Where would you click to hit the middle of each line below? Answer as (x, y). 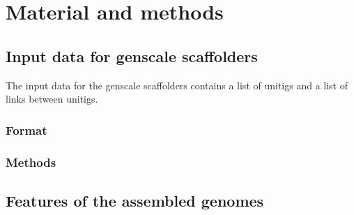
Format (26, 129)
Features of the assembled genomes (135, 200)
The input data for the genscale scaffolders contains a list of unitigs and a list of (177, 85)
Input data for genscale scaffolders (132, 55)
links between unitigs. (52, 99)
